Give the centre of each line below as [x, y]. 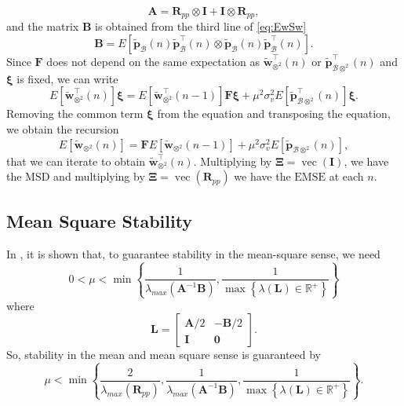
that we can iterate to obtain [76, 161]
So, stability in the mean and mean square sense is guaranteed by [164, 355]
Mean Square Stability [100, 220]
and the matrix [43, 26]
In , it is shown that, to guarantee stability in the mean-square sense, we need [193, 253]
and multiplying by [99, 176]
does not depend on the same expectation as [153, 62]
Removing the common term [75, 113]
